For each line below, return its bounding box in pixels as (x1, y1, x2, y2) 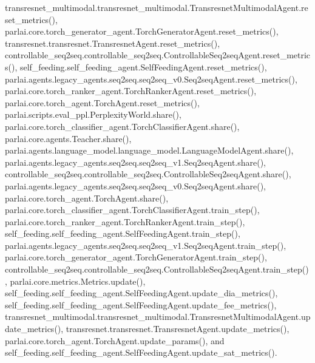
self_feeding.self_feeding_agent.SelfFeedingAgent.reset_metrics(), (19, 60, 267, 73)
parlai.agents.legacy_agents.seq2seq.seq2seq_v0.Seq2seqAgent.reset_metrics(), (5, 72, 297, 85)
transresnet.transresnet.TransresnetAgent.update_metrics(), (66, 322, 290, 335)
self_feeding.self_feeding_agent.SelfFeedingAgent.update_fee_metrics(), (5, 298, 277, 311)
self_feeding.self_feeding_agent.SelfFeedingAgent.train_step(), (5, 227, 240, 240)
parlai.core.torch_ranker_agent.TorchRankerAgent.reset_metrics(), (5, 84, 257, 97)
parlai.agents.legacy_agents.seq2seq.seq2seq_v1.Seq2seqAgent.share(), (5, 155, 266, 168)
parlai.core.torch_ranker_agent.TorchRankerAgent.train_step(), (5, 215, 245, 228)
